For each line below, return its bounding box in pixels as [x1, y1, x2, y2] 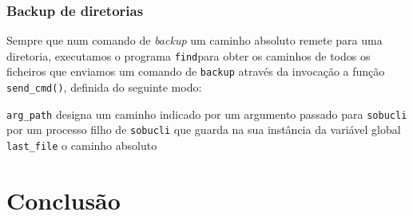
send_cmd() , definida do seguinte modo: [6, 79, 202, 96]
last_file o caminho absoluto [6, 137, 157, 154]
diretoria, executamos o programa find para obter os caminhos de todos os [6, 47, 371, 64]
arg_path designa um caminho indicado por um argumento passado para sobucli [6, 105, 407, 122]
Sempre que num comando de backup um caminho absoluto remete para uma [6, 32, 383, 49]
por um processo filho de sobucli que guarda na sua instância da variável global [6, 121, 401, 138]
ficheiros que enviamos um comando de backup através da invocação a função [6, 63, 385, 80]
